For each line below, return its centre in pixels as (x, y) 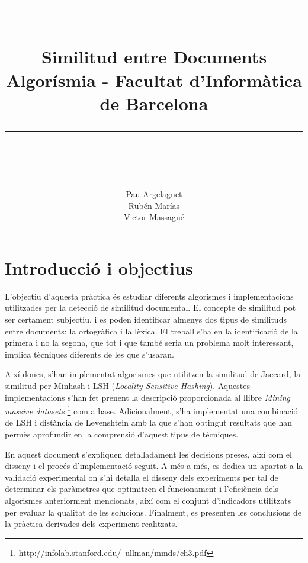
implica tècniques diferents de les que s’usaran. (89, 354)
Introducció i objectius (99, 267)
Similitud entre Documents (154, 57)
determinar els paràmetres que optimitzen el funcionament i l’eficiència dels (142, 489)
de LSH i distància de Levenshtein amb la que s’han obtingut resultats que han (148, 422)
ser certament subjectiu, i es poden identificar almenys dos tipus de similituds (146, 319)
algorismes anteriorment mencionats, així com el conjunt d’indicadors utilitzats (148, 500)
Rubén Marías (154, 205)
